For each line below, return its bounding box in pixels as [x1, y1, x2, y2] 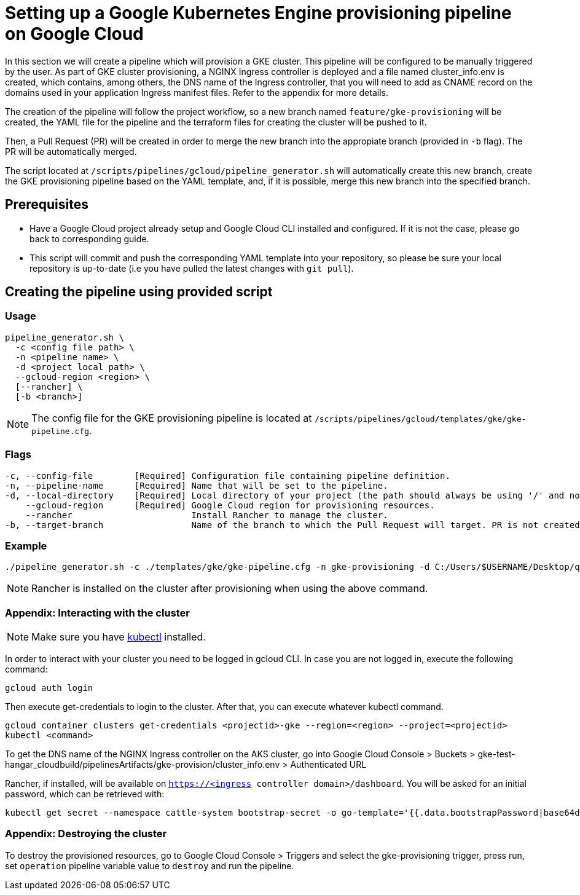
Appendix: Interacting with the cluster [5, 606, 190, 619]
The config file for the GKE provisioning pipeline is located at [31, 411, 312, 424]
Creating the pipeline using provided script [5, 284, 273, 300]
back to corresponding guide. [29, 233, 149, 244]
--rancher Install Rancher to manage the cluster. [25, 510, 388, 520]
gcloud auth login [5, 683, 93, 693]
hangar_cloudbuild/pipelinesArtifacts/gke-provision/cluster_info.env [5, 759, 280, 770]
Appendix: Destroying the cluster [5, 827, 167, 840]
